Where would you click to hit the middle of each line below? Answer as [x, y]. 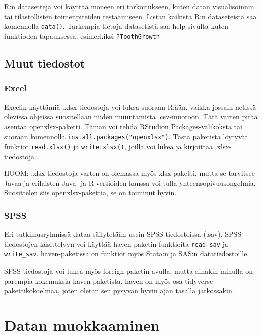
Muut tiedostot [45, 63]
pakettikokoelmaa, [32, 290]
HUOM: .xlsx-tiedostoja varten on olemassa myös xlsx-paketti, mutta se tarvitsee [130, 173]
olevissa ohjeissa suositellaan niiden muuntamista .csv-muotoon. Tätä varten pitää [131, 117]
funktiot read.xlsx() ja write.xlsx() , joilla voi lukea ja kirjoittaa [109, 146]
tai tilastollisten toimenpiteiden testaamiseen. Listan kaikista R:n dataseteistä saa [130, 16]
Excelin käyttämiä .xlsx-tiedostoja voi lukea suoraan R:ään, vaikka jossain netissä [130, 107]
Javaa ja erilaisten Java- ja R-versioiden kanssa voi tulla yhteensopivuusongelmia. [130, 183]
